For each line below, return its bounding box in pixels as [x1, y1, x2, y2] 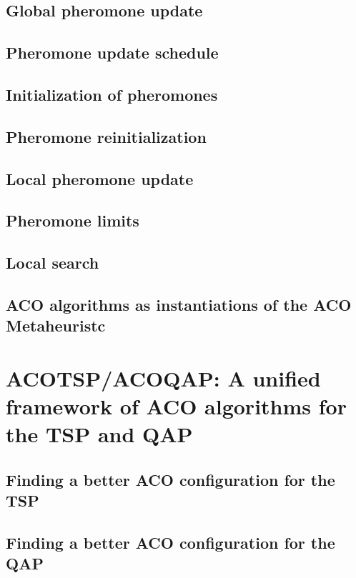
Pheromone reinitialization [6, 125, 207, 147]
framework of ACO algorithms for [6, 392, 347, 421]
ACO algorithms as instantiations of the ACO [6, 293, 352, 315]
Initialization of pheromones [6, 83, 218, 105]
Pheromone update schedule [6, 41, 219, 64]
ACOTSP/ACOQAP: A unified [6, 363, 321, 392]
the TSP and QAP [6, 419, 193, 449]
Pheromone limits [6, 209, 139, 231]
